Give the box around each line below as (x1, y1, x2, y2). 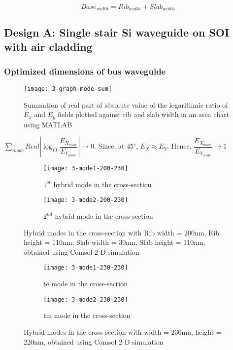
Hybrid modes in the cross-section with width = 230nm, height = (24, 326, 222, 337)
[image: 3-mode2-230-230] (43, 296, 128, 303)
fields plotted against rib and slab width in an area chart (58, 109, 229, 119)
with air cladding (4, 39, 93, 54)
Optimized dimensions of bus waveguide (4, 65, 166, 77)
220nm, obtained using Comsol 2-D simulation (24, 336, 164, 347)
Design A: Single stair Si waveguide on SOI (4, 24, 230, 39)
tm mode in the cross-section (43, 310, 131, 320)
